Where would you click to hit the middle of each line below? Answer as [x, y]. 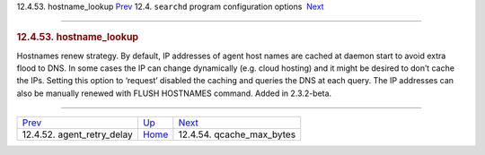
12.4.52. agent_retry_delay [78, 134]
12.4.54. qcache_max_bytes [237, 134]
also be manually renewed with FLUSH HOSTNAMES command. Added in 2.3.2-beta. [174, 93]
